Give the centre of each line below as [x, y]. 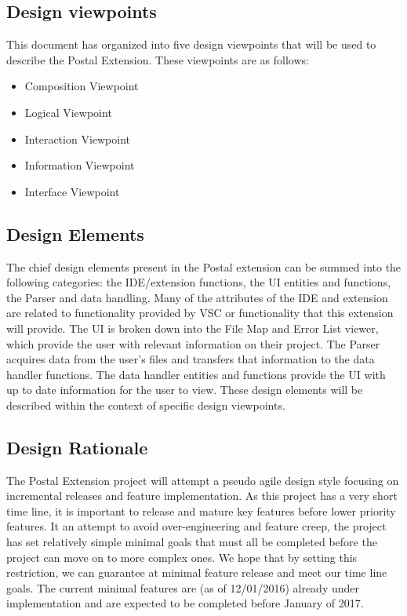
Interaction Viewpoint [78, 139]
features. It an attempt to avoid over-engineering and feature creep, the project [196, 526]
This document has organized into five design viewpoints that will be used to [191, 44]
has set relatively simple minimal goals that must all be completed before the [192, 542]
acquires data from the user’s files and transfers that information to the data [191, 359]
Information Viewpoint [80, 165]
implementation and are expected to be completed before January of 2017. [185, 603]
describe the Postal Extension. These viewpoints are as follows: [158, 59]
